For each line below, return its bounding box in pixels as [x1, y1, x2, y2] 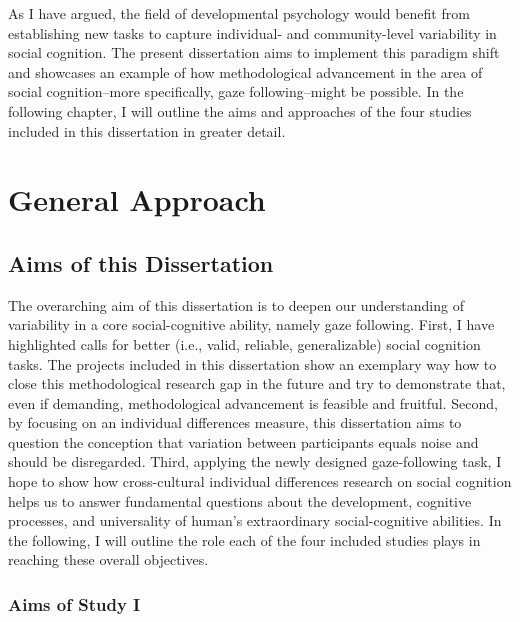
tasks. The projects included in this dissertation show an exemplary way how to [8, 353, 497, 374]
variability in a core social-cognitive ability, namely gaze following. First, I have [8, 314, 495, 335]
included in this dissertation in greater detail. [8, 120, 286, 141]
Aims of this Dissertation [8, 247, 274, 278]
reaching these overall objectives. [8, 549, 209, 570]
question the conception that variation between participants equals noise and [8, 431, 479, 452]
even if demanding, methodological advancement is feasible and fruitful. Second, [8, 392, 498, 413]
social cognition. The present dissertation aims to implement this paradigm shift [8, 42, 500, 63]
